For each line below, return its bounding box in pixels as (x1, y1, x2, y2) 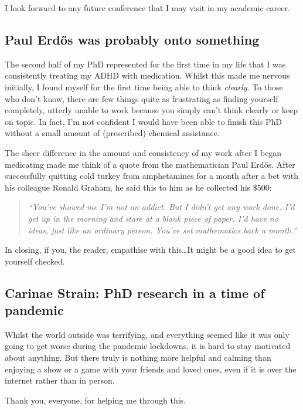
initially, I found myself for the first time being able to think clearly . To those (5, 80, 283, 93)
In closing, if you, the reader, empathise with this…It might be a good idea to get (5, 243, 296, 256)
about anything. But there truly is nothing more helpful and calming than (5, 351, 271, 364)
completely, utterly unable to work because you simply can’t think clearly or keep (5, 104, 298, 116)
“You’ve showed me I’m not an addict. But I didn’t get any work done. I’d (28, 201, 295, 213)
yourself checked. (5, 255, 65, 267)
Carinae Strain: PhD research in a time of (5, 283, 265, 301)
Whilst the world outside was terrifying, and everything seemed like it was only (5, 328, 290, 340)
